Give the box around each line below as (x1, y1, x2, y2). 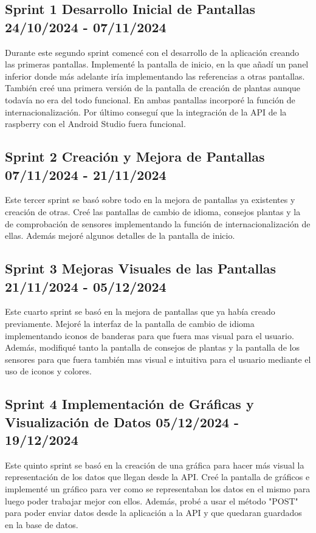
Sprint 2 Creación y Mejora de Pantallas (5, 147, 265, 166)
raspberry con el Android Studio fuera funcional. (5, 117, 186, 130)
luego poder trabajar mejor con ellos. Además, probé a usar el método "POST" (5, 494, 298, 507)
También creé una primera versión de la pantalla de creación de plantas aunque (5, 81, 301, 94)
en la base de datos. (5, 518, 78, 531)
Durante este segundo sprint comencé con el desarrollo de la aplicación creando (5, 46, 300, 58)
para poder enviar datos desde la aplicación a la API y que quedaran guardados (5, 506, 302, 519)
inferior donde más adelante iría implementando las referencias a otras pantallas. (5, 69, 305, 82)
